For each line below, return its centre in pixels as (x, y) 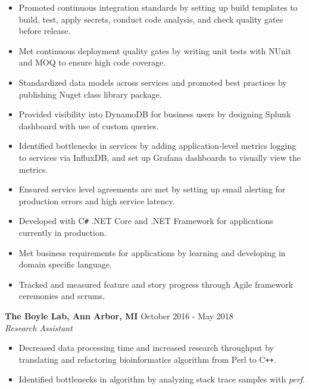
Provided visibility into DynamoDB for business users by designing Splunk (155, 114)
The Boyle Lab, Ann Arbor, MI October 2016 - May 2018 (119, 315)
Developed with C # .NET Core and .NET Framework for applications (146, 221)
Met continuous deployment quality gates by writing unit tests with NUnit (155, 50)
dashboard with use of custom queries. (89, 125)
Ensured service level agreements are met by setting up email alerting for (152, 189)
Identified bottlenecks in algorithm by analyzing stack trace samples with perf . (162, 379)
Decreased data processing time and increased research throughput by (146, 348)
